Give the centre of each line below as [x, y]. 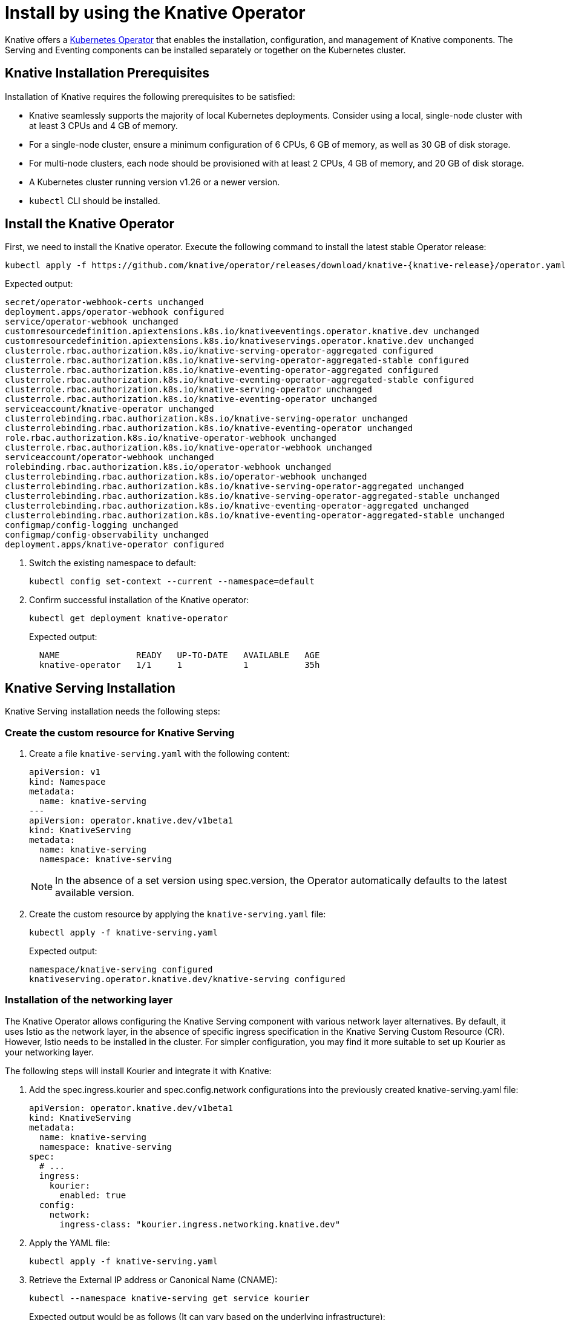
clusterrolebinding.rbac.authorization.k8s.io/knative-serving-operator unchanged [206, 419]
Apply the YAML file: [70, 1242]
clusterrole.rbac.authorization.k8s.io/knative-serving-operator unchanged [188, 390]
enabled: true [93, 1195]
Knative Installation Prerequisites [107, 73]
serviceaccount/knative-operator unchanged [110, 409]
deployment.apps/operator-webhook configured [115, 312]
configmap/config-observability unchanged [107, 535]
